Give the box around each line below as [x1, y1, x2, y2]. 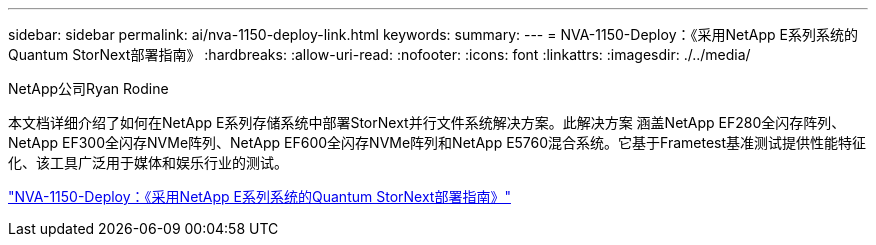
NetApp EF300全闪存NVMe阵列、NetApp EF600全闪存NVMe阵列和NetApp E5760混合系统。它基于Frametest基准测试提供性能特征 [8, 134, 867, 151]
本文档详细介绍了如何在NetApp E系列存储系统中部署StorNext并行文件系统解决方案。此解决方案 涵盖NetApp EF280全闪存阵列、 [8, 114, 846, 131]
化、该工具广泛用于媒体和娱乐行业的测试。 [8, 154, 288, 171]
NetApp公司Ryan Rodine [8, 80, 169, 97]
